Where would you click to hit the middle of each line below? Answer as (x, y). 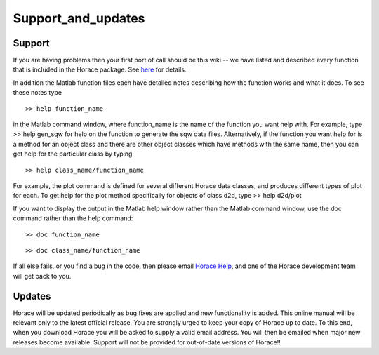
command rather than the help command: (73, 218)
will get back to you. (42, 276)
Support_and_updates (79, 18)
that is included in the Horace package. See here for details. (100, 69)
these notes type (38, 93)
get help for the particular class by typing (73, 154)
